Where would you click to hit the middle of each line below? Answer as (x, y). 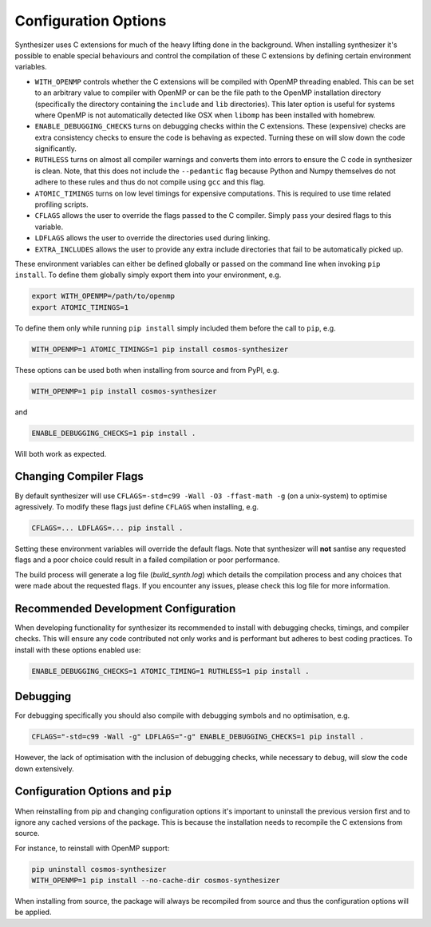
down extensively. (45, 769)
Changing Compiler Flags (79, 476)
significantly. (56, 149)
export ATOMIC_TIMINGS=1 (80, 307)
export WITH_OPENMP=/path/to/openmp (103, 296)
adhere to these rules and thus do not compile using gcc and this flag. (150, 182)
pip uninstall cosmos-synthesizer (99, 869)
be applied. (33, 912)
